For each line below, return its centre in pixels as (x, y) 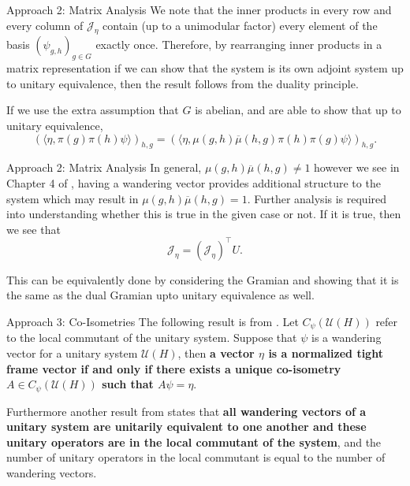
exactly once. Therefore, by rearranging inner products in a (239, 45)
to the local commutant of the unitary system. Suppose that (152, 338)
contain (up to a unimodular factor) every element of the (240, 25)
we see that (34, 229)
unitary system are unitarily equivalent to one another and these (186, 427)
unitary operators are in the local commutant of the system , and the (194, 441)
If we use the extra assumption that (93, 110)
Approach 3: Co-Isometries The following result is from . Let (153, 322)
